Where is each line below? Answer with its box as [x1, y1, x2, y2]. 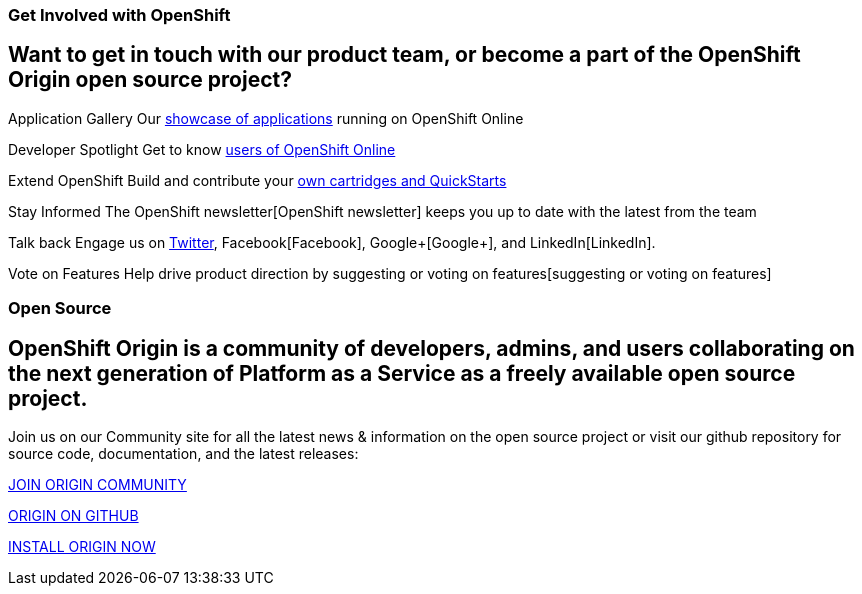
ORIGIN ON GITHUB [8, 507, 139, 525]
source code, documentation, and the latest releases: [8, 445, 359, 463]
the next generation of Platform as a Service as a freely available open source [8, 360, 796, 386]
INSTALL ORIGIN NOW [8, 538, 156, 556]
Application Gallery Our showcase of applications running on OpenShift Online [8, 109, 524, 127]
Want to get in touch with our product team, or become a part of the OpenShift [8, 42, 801, 68]
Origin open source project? [8, 67, 292, 93]
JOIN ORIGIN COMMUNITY [8, 476, 187, 494]
